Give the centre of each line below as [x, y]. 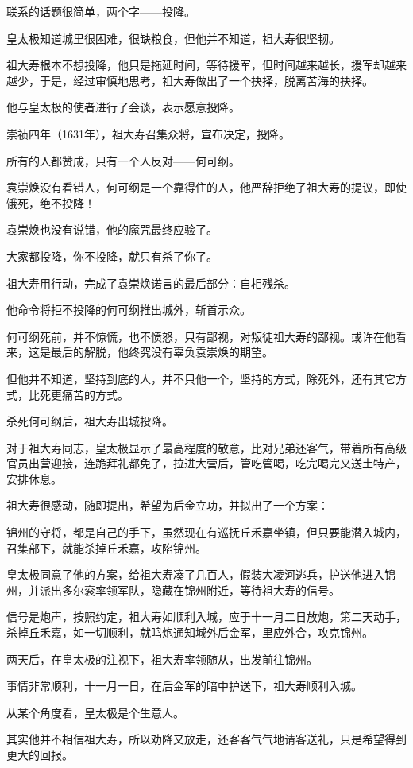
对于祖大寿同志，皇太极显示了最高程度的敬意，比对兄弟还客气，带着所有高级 [206, 447]
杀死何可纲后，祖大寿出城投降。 [90, 421]
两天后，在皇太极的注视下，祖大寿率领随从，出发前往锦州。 [162, 659]
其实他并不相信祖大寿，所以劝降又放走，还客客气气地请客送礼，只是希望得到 [206, 739]
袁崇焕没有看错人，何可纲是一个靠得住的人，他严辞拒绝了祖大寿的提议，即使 [206, 187]
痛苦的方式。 [95, 394]
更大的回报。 [40, 754]
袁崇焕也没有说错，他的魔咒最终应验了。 [112, 229]
